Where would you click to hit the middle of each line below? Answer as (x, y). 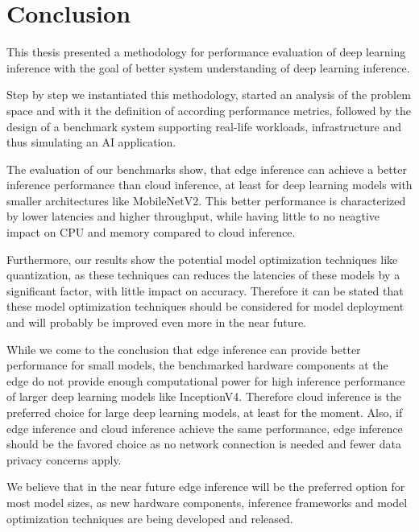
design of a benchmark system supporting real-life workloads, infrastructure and (204, 126)
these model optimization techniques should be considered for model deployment (205, 306)
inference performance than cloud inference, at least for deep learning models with (209, 185)
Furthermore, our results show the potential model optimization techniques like (202, 259)
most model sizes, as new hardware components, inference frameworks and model (207, 502)
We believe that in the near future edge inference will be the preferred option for (206, 487)
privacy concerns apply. (64, 459)
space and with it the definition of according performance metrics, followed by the (209, 110)
